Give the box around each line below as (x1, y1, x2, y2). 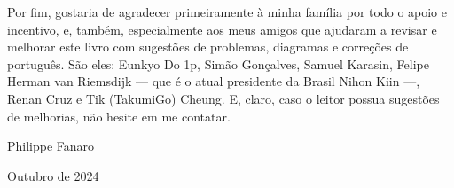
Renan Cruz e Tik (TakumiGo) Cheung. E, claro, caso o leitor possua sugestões (7, 89, 440, 107)
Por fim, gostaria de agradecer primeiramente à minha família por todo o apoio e (7, 3, 447, 20)
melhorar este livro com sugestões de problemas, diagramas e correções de (7, 37, 409, 56)
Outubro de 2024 (7, 166, 99, 184)
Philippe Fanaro (7, 137, 95, 155)
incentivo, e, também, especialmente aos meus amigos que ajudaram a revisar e (7, 20, 437, 38)
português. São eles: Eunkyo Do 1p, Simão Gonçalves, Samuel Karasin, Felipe (7, 54, 429, 73)
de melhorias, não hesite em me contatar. (7, 106, 231, 125)
